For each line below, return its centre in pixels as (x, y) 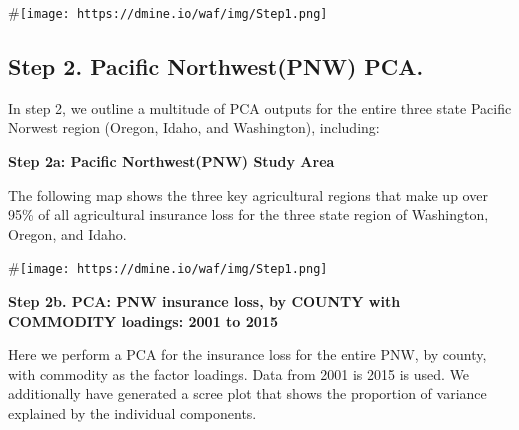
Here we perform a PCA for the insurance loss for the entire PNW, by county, (247, 354)
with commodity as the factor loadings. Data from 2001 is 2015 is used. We (239, 373)
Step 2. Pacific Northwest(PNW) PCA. (216, 66)
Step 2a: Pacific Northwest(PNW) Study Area (171, 161)
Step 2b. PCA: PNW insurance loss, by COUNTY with (204, 301)
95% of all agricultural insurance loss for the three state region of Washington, (248, 214)
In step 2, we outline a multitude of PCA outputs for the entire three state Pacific (260, 107)
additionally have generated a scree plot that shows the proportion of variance (247, 393)
